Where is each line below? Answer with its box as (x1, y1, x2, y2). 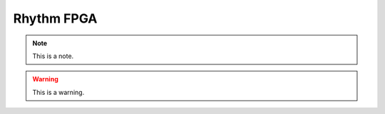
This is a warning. (32, 88, 85, 96)
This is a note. (32, 52, 74, 60)
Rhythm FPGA (13, 11, 98, 26)
